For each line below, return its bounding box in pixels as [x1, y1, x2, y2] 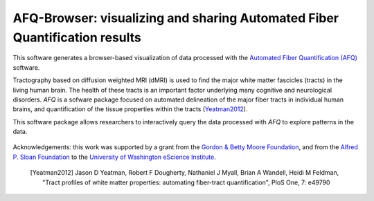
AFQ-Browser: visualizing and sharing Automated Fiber [12, 10, 339, 26]
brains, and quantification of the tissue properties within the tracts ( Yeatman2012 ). [12, 105, 248, 113]
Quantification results [12, 30, 141, 45]
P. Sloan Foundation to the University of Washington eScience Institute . [12, 153, 216, 161]
